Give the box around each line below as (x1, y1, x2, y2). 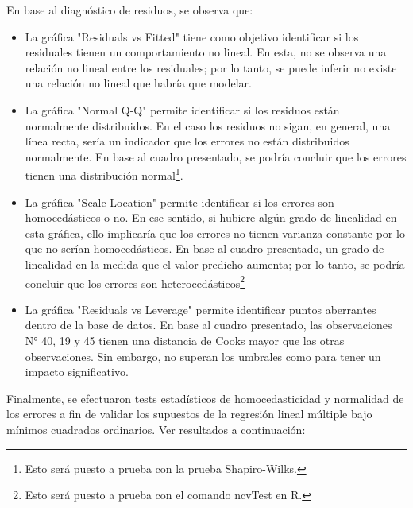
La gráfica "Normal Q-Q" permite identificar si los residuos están (25, 101, 340, 118)
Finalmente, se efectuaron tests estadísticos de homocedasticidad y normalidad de (6, 390, 404, 406)
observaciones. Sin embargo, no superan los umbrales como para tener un (25, 347, 381, 364)
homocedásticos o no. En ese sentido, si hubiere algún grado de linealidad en (25, 209, 397, 226)
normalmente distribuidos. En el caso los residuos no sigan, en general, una (25, 117, 391, 134)
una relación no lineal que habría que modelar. (25, 75, 253, 91)
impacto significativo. (25, 363, 129, 380)
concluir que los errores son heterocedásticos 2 (25, 272, 245, 291)
